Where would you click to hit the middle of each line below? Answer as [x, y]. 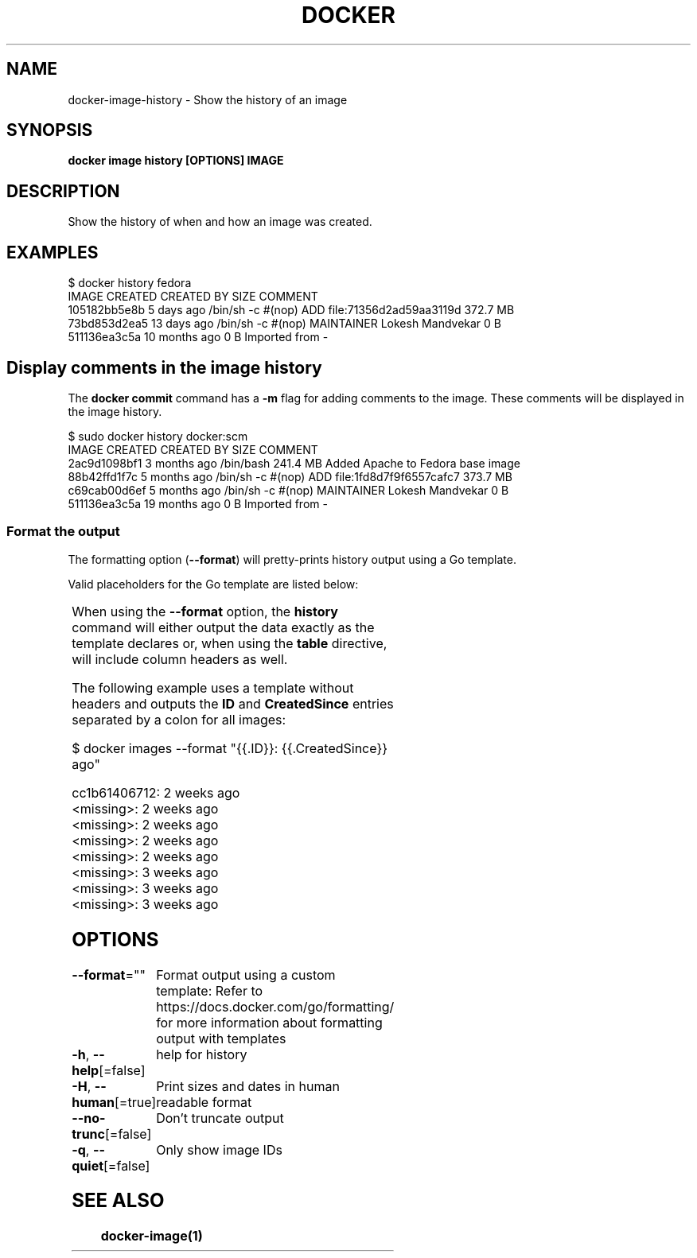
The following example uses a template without [213, 687]
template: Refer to [210, 990]
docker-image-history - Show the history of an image [208, 99]
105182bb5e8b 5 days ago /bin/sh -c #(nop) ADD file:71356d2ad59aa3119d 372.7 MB [291, 310]
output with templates [221, 1038]
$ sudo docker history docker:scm [158, 436]
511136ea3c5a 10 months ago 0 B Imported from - [198, 337]
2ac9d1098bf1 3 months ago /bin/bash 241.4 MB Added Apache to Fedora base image [294, 463]
